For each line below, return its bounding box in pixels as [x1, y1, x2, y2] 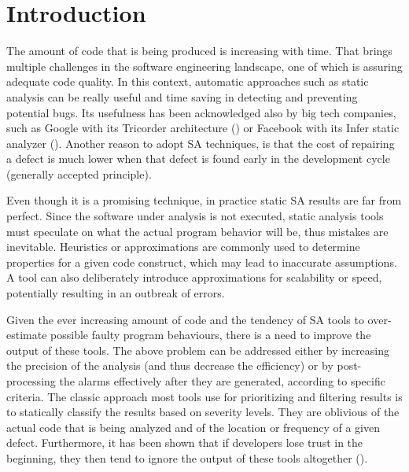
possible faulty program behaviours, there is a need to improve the [50, 326, 371, 343]
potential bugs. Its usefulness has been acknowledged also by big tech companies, [6, 104, 396, 120]
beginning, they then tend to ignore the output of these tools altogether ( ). [6, 449, 368, 466]
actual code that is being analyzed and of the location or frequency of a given [6, 419, 381, 435]
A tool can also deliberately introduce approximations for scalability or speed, [6, 269, 382, 286]
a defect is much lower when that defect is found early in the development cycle [6, 150, 390, 167]
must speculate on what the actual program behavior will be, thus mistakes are [6, 223, 389, 239]
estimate [6, 326, 47, 343]
